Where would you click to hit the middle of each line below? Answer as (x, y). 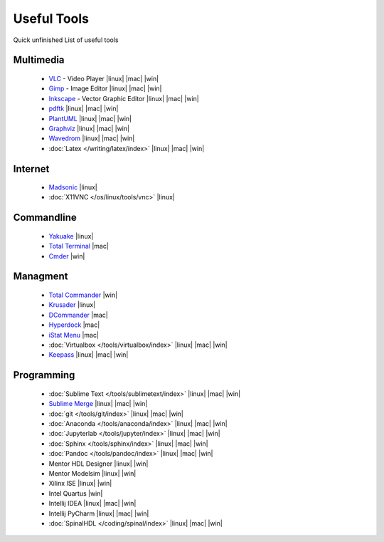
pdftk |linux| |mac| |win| (84, 109)
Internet (31, 168)
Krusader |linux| (72, 305)
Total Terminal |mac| (79, 246)
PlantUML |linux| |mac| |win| (90, 118)
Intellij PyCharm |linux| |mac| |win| (99, 514)
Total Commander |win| (83, 295)
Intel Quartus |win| (76, 493)
